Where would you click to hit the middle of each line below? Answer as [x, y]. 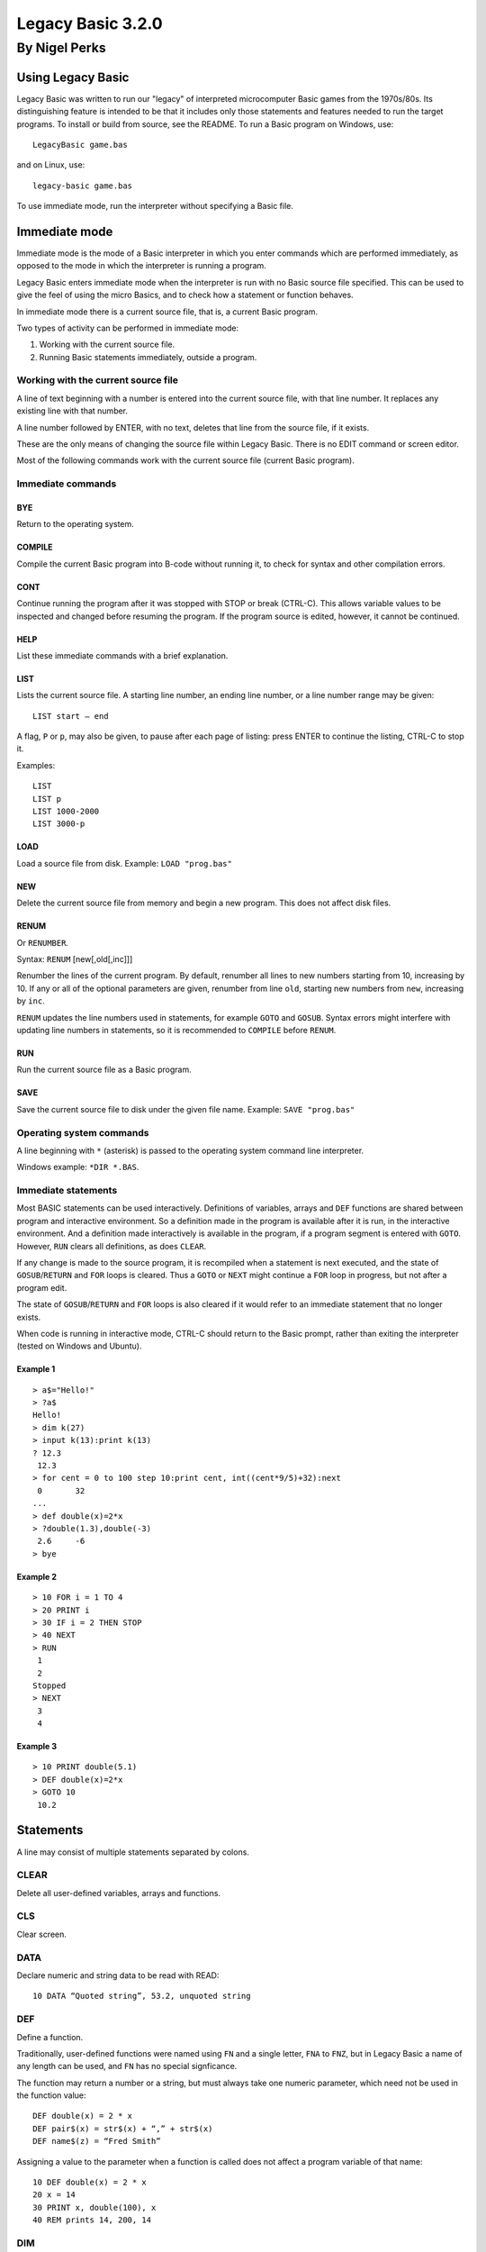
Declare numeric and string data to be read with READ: [118, 1975]
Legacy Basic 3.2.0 [90, 23]
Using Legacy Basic [73, 77]
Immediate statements [67, 1191]
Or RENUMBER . [43, 942]
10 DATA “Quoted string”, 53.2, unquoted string [142, 1996]
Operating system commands [83, 1132]
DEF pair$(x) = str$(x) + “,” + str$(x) [123, 2129]
